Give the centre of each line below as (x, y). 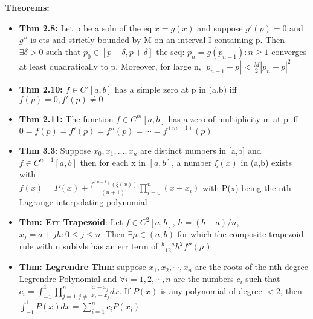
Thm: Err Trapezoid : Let (71, 222)
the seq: (170, 51)
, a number (192, 162)
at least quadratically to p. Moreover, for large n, (110, 66)
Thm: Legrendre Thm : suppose (82, 267)
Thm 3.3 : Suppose (55, 150)
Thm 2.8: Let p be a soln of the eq (86, 28)
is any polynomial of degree (211, 290)
